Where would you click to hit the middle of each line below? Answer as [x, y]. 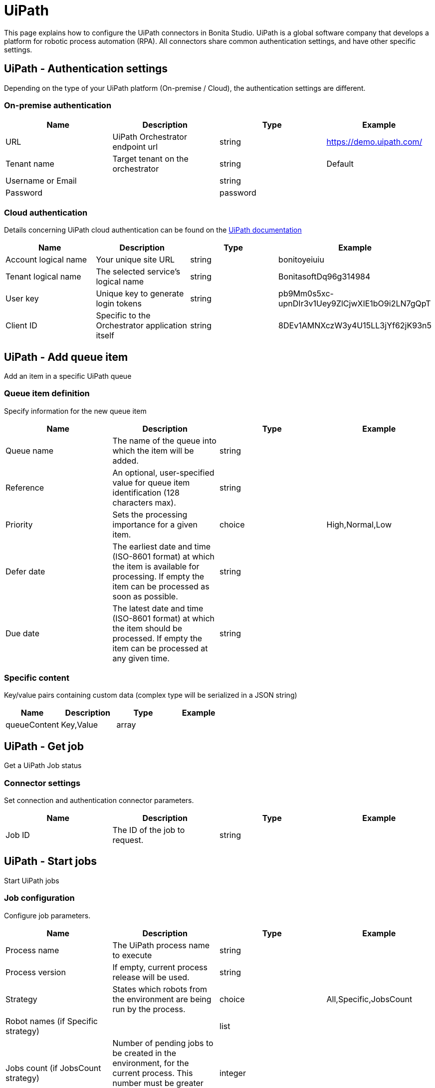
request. [128, 840]
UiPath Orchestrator [150, 137]
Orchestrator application [142, 326]
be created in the [144, 1053]
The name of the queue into [164, 440]
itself [105, 336]
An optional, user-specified [163, 472]
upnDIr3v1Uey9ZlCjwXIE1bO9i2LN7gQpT [355, 304]
